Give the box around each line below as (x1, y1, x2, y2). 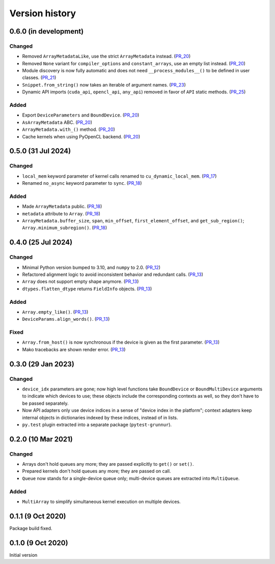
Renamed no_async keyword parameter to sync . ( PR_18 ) (22, 180, 142, 186)
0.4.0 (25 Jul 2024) (9, 238, 73, 247)
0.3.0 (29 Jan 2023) (9, 359, 75, 369)
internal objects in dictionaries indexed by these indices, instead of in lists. (22, 414, 178, 420)
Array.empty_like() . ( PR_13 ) (22, 308, 89, 315)
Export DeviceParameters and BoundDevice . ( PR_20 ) (22, 112, 140, 118)
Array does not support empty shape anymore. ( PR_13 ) (22, 278, 139, 285)
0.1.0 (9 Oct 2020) (9, 539, 68, 547)
